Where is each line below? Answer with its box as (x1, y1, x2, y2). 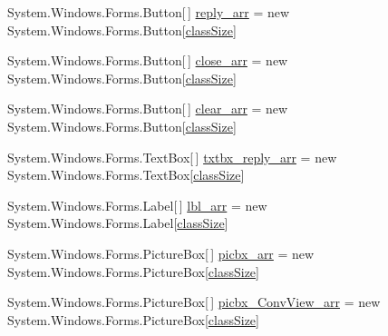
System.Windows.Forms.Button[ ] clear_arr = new (7, 99, 288, 118)
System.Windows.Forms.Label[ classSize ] (7, 213, 228, 232)
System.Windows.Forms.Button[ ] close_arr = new (7, 51, 288, 70)
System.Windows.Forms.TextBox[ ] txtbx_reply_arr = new (7, 147, 337, 166)
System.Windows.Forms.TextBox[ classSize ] (7, 165, 245, 184)
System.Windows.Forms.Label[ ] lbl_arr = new (7, 195, 267, 214)
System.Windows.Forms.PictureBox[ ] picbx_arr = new (7, 243, 315, 262)
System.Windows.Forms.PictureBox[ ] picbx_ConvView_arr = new (7, 292, 381, 311)
